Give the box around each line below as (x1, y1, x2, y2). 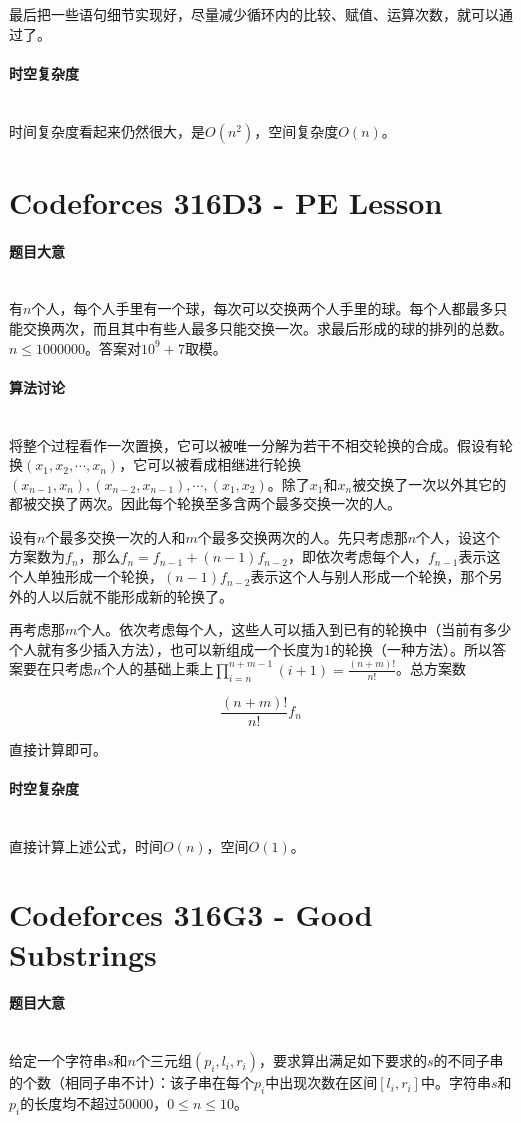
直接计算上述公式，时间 (9, 835, 163, 856)
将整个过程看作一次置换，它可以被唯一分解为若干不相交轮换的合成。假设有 (9, 434, 499, 455)
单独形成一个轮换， (36, 566, 163, 587)
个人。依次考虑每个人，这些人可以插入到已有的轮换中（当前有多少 (77, 619, 512, 640)
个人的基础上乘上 (101, 658, 214, 679)
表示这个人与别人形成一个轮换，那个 (250, 566, 489, 587)
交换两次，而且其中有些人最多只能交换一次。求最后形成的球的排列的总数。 (22, 317, 513, 338)
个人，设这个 (416, 526, 501, 547)
